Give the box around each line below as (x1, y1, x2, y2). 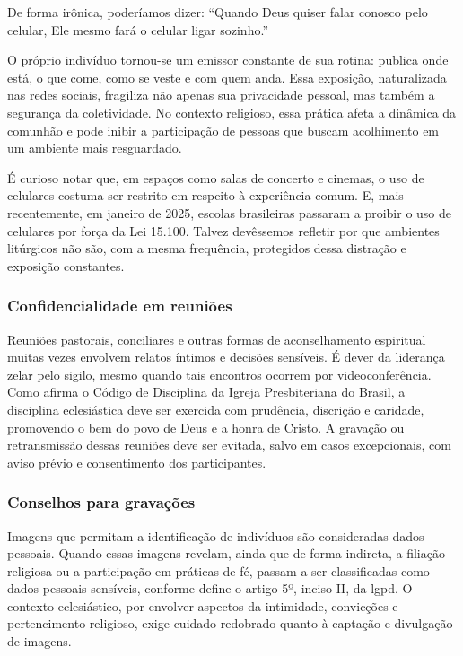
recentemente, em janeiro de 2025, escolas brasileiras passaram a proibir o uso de (7, 203, 452, 222)
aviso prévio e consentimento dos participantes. (7, 452, 266, 471)
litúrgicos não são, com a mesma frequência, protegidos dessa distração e (7, 239, 406, 258)
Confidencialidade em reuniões (7, 294, 232, 317)
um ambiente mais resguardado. (7, 138, 182, 157)
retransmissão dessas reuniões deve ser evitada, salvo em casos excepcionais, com (7, 435, 451, 454)
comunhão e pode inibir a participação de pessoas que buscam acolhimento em (7, 120, 440, 139)
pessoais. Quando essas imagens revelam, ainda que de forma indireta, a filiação (7, 544, 445, 563)
